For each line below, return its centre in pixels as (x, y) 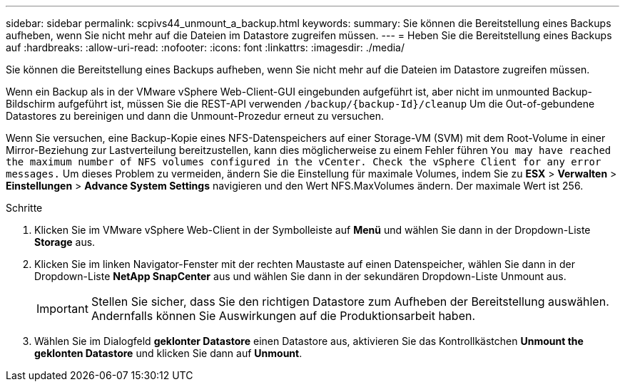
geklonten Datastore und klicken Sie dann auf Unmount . (168, 353)
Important (62, 309)
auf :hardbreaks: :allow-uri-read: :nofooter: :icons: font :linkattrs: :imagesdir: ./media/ (205, 47)
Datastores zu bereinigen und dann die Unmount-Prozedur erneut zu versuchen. (195, 116)
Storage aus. (65, 242)
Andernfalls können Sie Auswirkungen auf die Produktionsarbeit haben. (283, 316)
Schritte (24, 208)
